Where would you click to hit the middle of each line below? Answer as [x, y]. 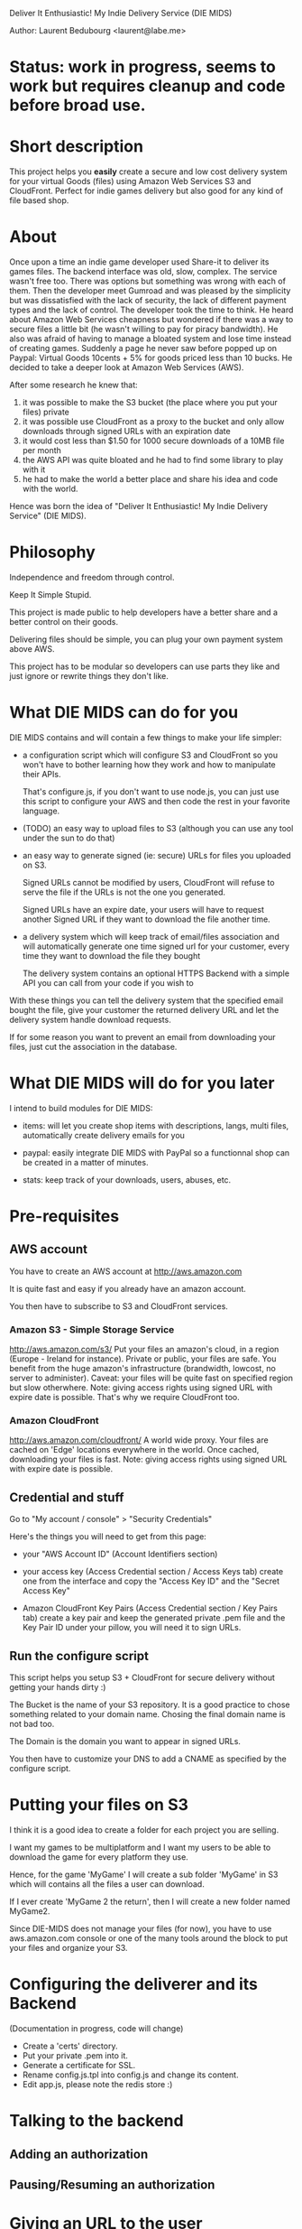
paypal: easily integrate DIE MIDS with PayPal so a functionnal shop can [156, 1152]
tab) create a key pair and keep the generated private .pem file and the [154, 1618]
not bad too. [32, 1724]
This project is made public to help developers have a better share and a [143, 612]
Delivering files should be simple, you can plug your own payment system [146, 639]
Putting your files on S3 [99, 1805]
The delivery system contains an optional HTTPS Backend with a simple [156, 973]
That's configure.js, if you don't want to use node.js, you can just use [151, 791]
